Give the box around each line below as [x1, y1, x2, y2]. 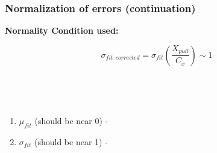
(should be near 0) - [34, 114, 108, 126]
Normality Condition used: [5, 24, 119, 37]
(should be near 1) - [34, 135, 108, 148]
